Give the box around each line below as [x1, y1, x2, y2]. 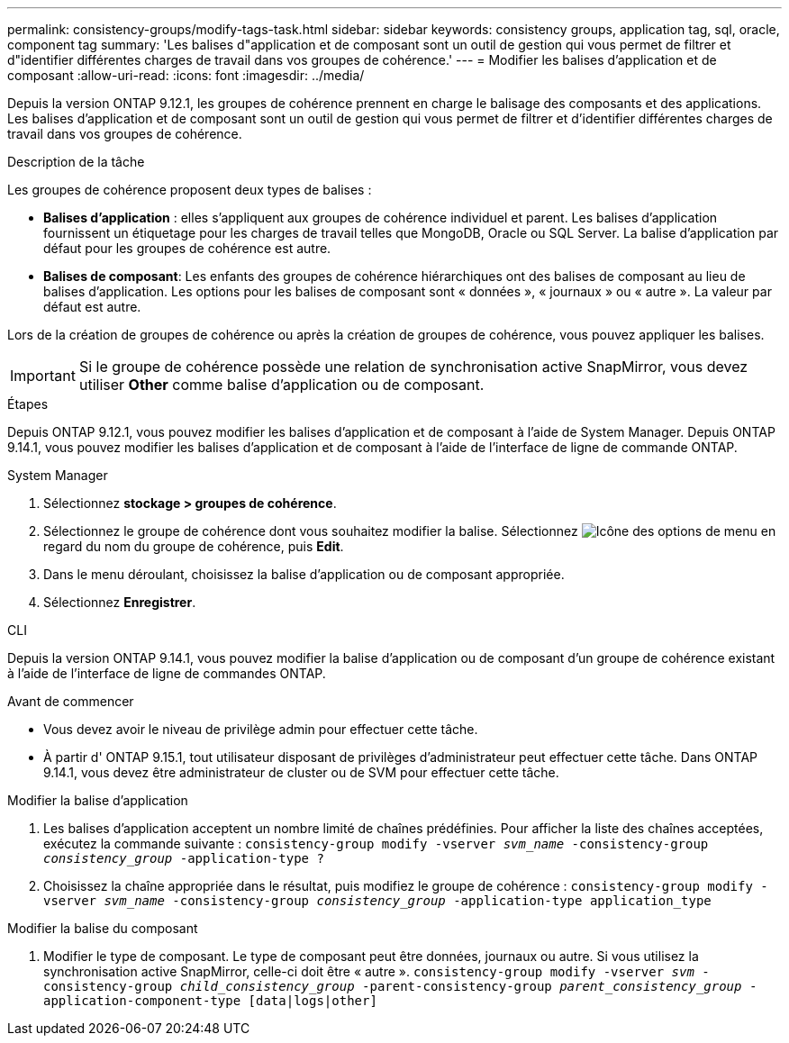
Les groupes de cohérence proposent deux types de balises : [7, 182, 372, 197]
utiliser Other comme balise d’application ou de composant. [78, 376, 485, 394]
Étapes [7, 396, 49, 412]
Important [10, 367, 76, 385]
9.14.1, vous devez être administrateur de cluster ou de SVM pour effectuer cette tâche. [43, 765, 559, 780]
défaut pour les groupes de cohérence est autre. [43, 240, 331, 256]
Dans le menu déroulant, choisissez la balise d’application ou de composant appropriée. [43, 567, 565, 582]
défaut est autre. [43, 299, 141, 314]
